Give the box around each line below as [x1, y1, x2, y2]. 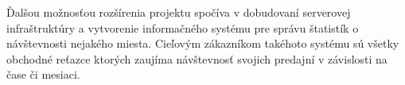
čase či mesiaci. [6, 66, 80, 83]
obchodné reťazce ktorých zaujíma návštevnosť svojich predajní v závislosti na [6, 50, 387, 67]
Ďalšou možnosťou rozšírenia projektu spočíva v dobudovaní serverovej [6, 4, 351, 20]
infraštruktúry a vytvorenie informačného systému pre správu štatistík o [6, 19, 359, 36]
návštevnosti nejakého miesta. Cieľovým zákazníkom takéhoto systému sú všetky [6, 35, 399, 52]
